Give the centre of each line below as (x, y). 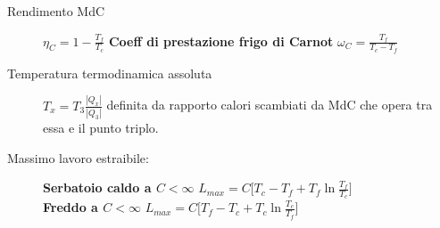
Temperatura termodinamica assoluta (110, 73)
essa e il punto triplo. (101, 128)
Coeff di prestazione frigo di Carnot (221, 41)
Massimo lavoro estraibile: (78, 157)
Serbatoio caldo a (97, 187)
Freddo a (71, 207)
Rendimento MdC (56, 11)
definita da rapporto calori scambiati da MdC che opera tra (270, 105)
